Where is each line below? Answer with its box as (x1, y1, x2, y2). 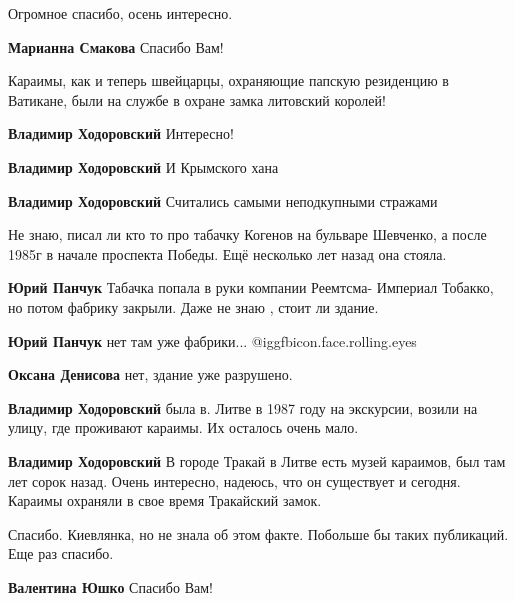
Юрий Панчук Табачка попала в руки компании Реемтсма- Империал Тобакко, (8, 277, 494, 298)
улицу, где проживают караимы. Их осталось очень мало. (8, 417, 359, 438)
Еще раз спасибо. (8, 543, 114, 564)
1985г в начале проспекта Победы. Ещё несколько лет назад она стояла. (8, 243, 447, 264)
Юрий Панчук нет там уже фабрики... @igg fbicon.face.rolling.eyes (8, 330, 417, 351)
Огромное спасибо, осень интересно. (8, 3, 233, 23)
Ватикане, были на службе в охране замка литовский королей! (8, 89, 386, 110)
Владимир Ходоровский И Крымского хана (8, 156, 279, 177)
